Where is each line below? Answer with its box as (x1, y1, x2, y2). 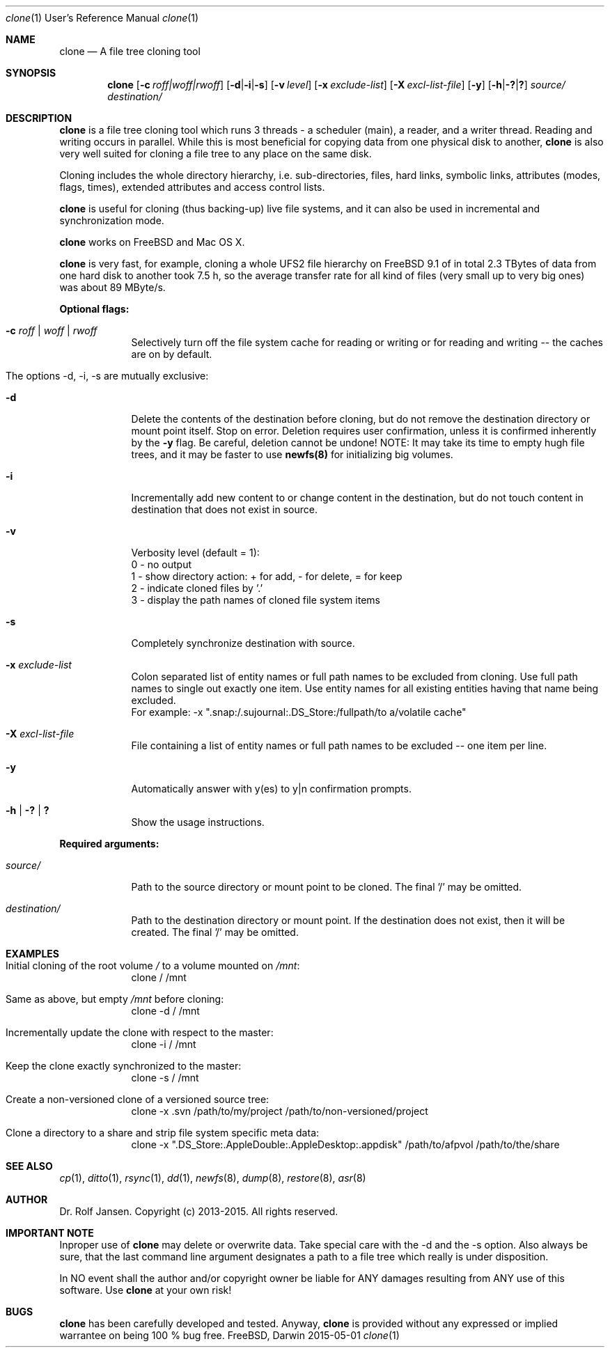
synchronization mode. (59, 214, 164, 226)
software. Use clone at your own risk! (59, 1284, 232, 1296)
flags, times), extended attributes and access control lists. (59, 181, 325, 193)
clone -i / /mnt (131, 1038, 196, 1050)
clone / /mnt (131, 971, 187, 983)
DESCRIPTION (6, 112, 72, 124)
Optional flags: (59, 303, 130, 315)
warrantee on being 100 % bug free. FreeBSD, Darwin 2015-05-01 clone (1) (59, 1329, 400, 1341)
